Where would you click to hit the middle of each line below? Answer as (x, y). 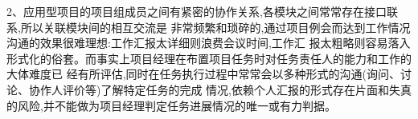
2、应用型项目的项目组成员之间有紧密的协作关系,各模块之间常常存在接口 (197, 11)
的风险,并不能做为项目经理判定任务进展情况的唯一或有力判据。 (171, 105)
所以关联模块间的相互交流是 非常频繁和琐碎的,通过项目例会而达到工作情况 (215, 27)
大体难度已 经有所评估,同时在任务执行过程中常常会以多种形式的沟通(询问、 (203, 74)
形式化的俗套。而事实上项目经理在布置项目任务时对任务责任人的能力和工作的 (209, 58)
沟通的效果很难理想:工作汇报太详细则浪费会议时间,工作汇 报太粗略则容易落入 (209, 43)
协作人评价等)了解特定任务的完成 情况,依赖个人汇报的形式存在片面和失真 (220, 89)
